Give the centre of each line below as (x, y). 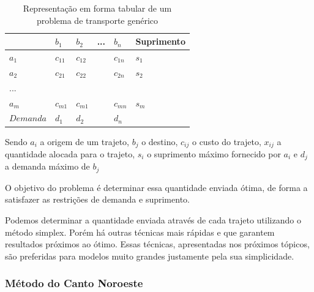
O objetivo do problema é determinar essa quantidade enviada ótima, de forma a (156, 187)
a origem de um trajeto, (84, 141)
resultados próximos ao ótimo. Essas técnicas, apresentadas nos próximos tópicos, (157, 244)
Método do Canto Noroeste (74, 283)
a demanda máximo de (47, 166)
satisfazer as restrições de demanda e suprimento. (97, 199)
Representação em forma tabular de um (97, 8)
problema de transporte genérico (97, 20)
